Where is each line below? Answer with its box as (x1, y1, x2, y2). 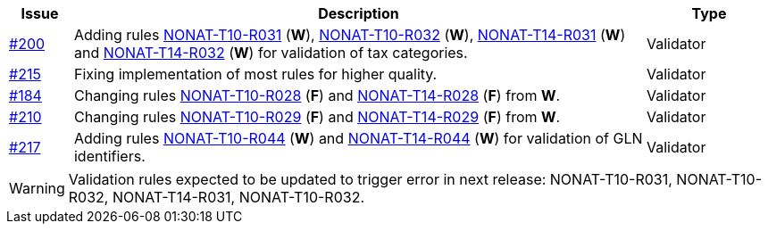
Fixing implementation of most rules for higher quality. (73, 65, 438, 83)
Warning (9, 179, 65, 197)
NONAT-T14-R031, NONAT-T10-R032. (112, 188, 365, 206)
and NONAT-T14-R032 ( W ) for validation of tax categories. (73, 44, 468, 62)
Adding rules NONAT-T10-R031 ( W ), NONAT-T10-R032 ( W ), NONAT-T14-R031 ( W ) (73, 26, 626, 44)
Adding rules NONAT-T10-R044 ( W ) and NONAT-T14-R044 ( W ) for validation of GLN (73, 129, 643, 147)
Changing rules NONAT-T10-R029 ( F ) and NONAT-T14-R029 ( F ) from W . (73, 108, 561, 126)
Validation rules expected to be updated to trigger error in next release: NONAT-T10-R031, (68, 170, 672, 188)
